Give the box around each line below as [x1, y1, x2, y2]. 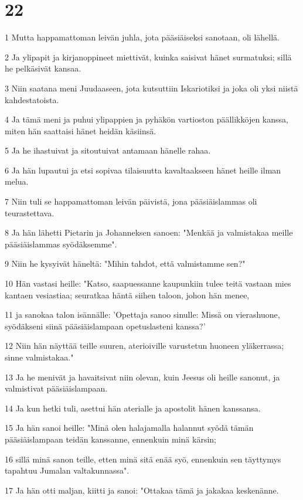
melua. [5, 175, 29, 188]
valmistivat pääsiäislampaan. [5, 382, 108, 394]
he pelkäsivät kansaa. [5, 62, 81, 74]
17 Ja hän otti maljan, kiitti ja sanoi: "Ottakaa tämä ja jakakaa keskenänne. [5, 484, 279, 496]
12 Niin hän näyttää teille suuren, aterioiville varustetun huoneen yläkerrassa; [5, 339, 284, 352]
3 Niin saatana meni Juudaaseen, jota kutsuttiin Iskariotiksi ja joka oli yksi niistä [5, 81, 298, 94]
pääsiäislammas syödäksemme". [5, 237, 117, 250]
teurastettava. [5, 206, 55, 219]
